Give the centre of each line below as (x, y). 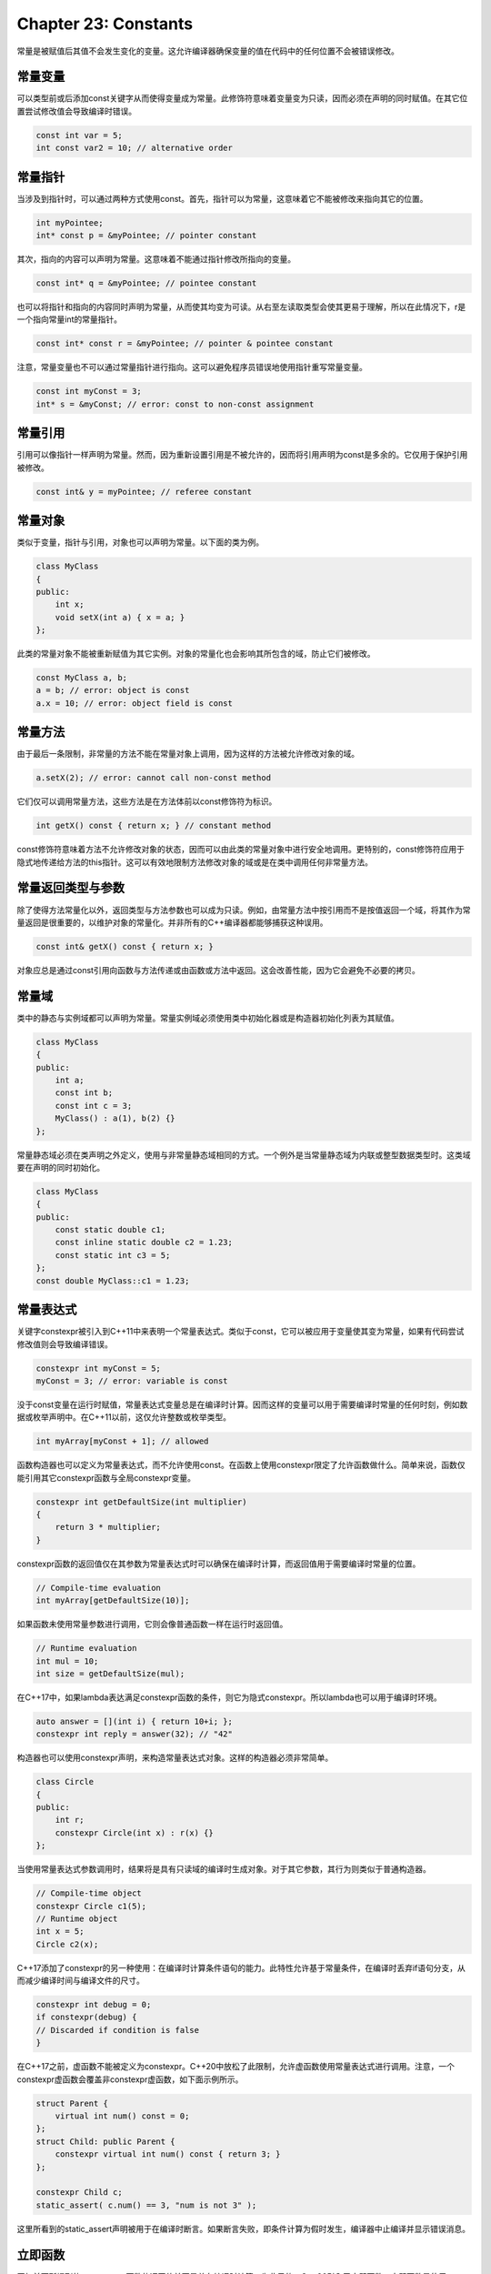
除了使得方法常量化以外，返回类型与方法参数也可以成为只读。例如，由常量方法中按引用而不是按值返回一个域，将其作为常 (244, 910)
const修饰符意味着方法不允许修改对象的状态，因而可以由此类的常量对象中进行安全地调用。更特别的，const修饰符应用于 (241, 850)
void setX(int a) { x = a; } (120, 617)
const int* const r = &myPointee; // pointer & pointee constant (185, 344)
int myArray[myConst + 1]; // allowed (122, 1441)
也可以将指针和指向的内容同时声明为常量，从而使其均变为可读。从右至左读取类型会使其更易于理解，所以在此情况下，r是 (241, 307)
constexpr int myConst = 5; (98, 1368)
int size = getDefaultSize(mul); (110, 1673)
